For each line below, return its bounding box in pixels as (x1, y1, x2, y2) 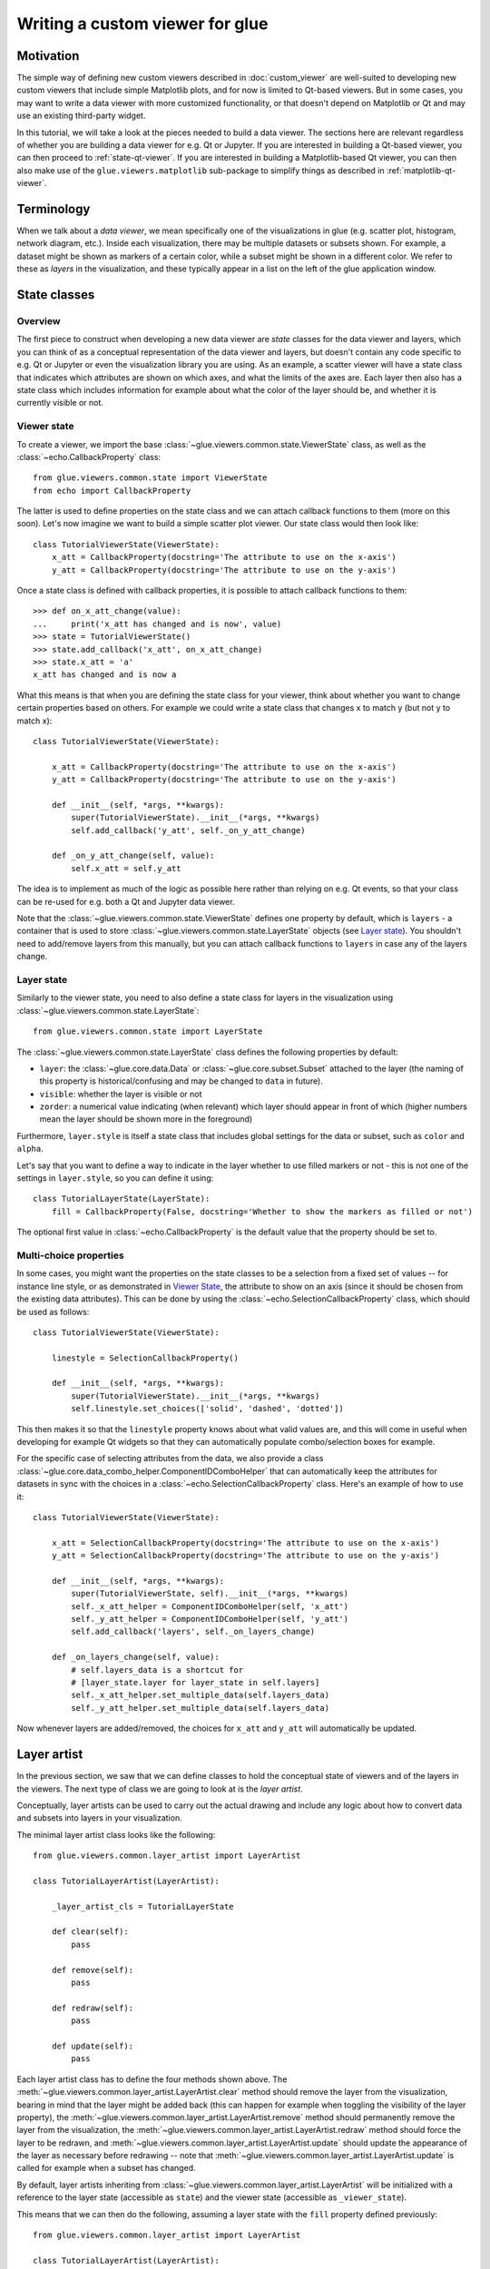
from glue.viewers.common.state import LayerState (33, 1026, 263, 1036)
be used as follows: (16, 1306, 90, 1317)
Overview (16, 315, 61, 328)
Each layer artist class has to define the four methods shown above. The (16, 2074, 288, 2085)
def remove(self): (51, 1965, 134, 1975)
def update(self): (51, 2040, 134, 2051)
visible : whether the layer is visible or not (39, 1088, 202, 1099)
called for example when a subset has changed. (16, 2163, 196, 2174)
